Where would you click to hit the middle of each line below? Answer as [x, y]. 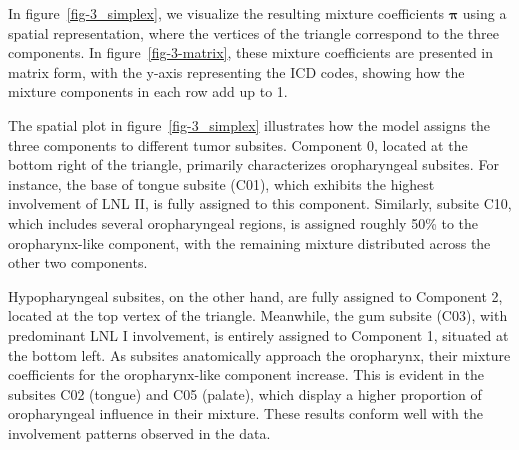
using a [484, 13]
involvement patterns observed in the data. [139, 432]
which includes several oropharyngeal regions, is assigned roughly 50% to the [243, 222]
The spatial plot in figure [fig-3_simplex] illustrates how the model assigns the [249, 124]
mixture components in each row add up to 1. [148, 91]
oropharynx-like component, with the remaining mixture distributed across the [249, 242]
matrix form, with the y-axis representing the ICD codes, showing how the [236, 71]
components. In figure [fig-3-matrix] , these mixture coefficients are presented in [251, 52]
